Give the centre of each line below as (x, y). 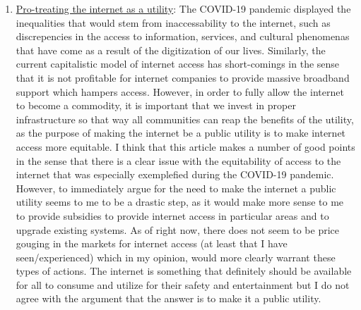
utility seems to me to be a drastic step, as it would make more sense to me (180, 202)
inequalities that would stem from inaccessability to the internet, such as (173, 22)
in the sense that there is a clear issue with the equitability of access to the (178, 160)
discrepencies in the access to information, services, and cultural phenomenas (183, 36)
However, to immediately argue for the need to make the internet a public (176, 188)
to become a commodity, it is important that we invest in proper (156, 105)
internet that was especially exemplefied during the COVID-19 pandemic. (175, 174)
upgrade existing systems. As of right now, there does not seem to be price (177, 229)
